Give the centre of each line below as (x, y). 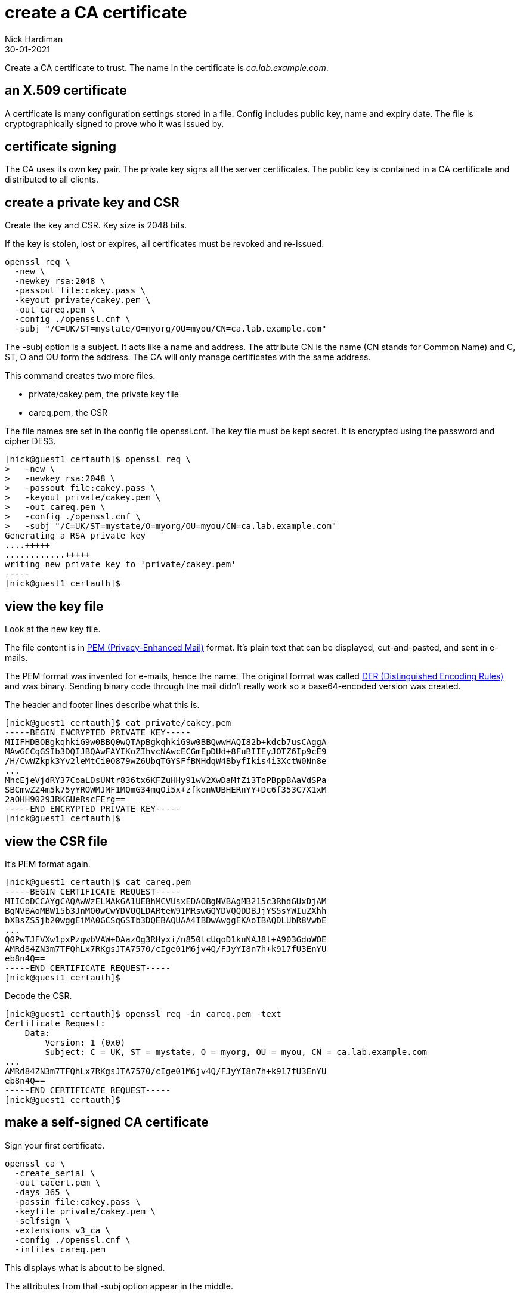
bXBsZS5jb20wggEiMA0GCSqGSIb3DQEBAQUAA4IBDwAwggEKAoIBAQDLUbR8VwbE (166, 920)
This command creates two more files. (80, 376)
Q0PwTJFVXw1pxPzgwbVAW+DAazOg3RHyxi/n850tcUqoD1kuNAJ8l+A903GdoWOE (166, 939)
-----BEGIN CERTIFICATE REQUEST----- (93, 891)
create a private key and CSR (92, 202)
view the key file (54, 606)
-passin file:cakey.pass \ (78, 1201)
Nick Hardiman (34, 39)
